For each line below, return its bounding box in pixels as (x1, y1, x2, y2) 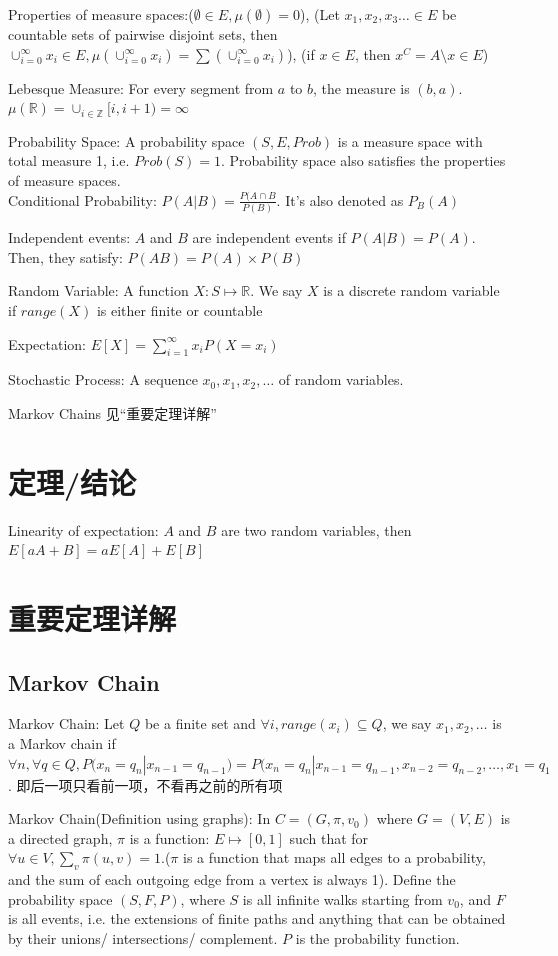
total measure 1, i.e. (8, 150, 130, 171)
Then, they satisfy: (8, 246, 123, 267)
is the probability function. (295, 927, 460, 948)
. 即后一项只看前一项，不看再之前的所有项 (8, 774, 283, 795)
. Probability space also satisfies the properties (220, 150, 506, 171)
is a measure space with (337, 130, 483, 151)
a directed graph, (8, 827, 113, 848)
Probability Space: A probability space (8, 130, 245, 151)
